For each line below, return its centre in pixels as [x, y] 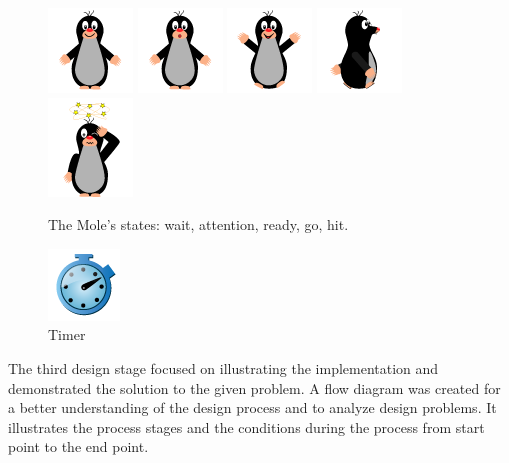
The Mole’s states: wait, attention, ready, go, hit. [198, 224]
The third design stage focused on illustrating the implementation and [223, 367]
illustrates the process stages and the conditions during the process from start [246, 426]
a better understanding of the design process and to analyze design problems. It [252, 407]
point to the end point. [78, 446]
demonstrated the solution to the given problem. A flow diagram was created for [254, 387]
